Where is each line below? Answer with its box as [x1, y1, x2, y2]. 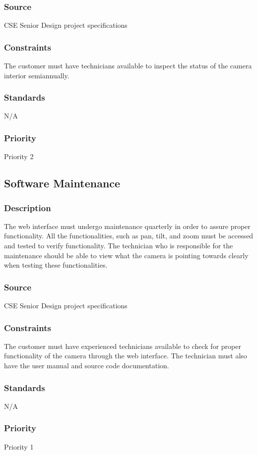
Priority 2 [4, 151, 34, 162]
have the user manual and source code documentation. [4, 360, 169, 371]
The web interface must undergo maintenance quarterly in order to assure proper [4, 221, 251, 231]
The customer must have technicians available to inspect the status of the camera [4, 60, 252, 71]
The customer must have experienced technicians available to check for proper [4, 341, 241, 351]
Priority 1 [4, 441, 34, 452]
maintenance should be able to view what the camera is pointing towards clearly [4, 250, 249, 260]
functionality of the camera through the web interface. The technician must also [4, 350, 247, 361]
